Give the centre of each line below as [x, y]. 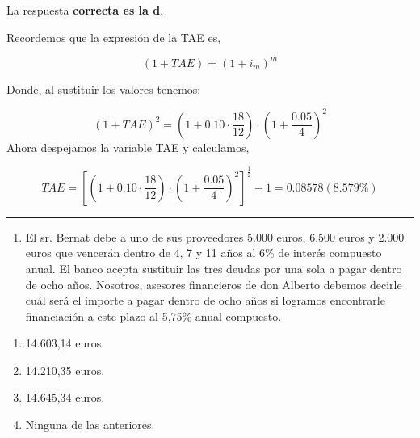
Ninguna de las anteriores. [90, 425]
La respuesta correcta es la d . [85, 10]
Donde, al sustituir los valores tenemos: [104, 88]
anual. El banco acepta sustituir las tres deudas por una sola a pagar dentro [214, 268]
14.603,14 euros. [65, 343]
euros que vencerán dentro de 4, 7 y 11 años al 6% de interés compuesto [204, 253]
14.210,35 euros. [65, 370]
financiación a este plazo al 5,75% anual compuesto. [153, 316]
